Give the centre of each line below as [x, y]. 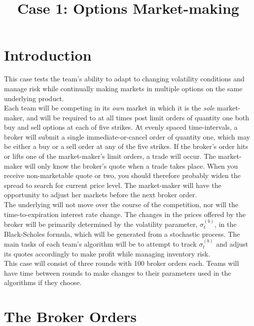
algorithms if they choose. [43, 282]
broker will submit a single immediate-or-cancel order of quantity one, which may [127, 136]
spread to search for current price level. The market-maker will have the [113, 185]
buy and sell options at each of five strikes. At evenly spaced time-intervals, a [121, 127]
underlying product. [34, 98]
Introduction [48, 55]
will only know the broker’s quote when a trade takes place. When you [131, 165]
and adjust [232, 244]
